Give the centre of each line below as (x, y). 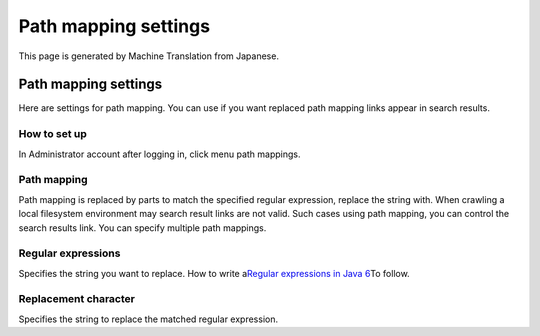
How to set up (52, 134)
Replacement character (76, 299)
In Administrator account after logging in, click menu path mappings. (159, 154)
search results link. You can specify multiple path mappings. (142, 227)
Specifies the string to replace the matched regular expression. (148, 319)
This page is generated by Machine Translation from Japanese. (149, 56)
